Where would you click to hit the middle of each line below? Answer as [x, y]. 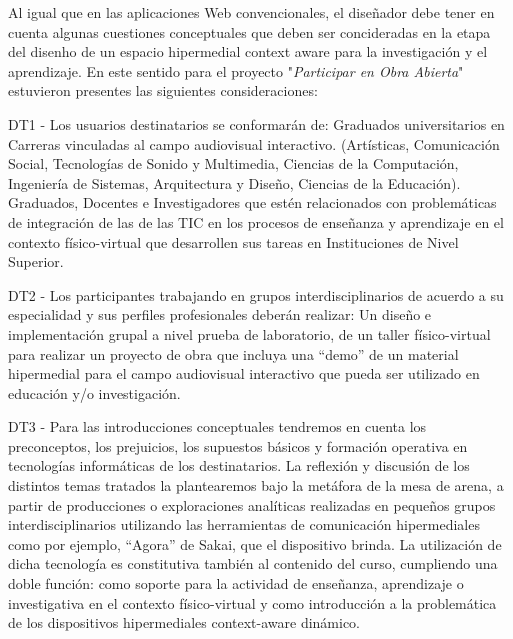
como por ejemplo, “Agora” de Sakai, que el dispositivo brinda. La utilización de [255, 543]
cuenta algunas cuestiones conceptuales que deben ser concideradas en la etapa [249, 31]
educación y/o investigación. [94, 392]
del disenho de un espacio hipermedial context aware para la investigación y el [248, 51]
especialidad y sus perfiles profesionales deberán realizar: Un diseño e [220, 314]
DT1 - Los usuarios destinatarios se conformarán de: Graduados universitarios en [256, 123]
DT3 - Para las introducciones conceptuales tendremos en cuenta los [217, 426]
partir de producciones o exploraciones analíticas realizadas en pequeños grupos [252, 504]
